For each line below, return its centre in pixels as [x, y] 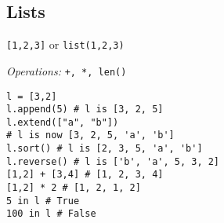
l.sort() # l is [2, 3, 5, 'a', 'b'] [105, 149]
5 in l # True [43, 201]
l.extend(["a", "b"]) [63, 122]
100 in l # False [51, 214]
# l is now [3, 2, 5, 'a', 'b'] [90, 135]
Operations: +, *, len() [67, 70]
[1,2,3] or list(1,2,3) [65, 44]
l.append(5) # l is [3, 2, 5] [85, 110]
